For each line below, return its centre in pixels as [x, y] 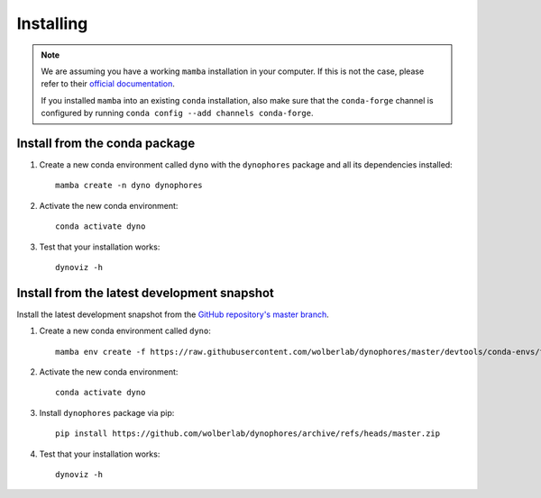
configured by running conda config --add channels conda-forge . [177, 113]
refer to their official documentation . [108, 84]
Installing [52, 23]
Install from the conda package [106, 143]
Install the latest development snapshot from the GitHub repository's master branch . [173, 314]
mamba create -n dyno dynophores [129, 186]
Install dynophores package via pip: [107, 412]
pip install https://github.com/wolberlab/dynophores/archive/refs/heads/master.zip [248, 434]
